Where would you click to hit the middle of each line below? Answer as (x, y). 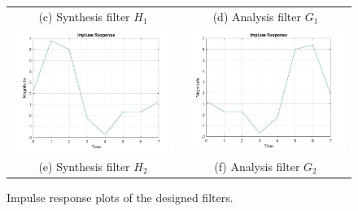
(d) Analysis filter (257, 16)
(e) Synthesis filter (84, 166)
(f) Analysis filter (257, 166)
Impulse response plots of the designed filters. (120, 197)
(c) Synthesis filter (84, 16)
